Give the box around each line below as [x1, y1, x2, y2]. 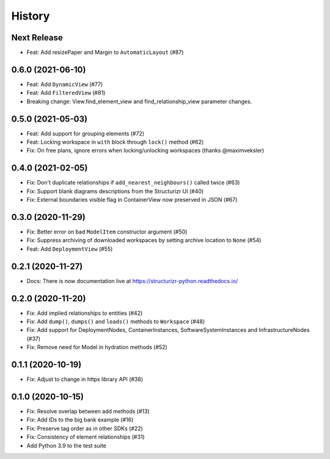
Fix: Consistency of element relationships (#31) [26, 433, 145, 441]
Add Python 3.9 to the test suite [26, 442, 107, 449]
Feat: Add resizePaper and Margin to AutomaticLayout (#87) [26, 49, 184, 56]
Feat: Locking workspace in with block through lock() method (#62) [26, 138, 204, 146]
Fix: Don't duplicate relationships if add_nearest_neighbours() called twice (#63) [26, 179, 240, 186]
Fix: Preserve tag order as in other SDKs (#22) [26, 425, 143, 432]
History [11, 9, 50, 23]
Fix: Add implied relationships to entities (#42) [26, 309, 143, 317]
